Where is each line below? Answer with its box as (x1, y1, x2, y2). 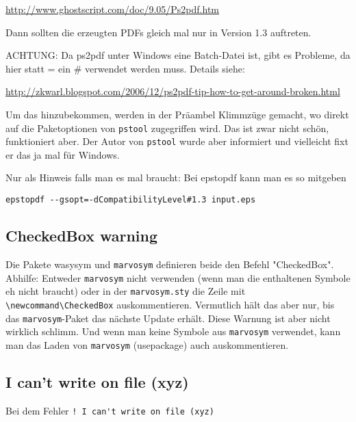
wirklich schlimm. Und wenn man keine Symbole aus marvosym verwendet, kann (5, 324, 341, 339)
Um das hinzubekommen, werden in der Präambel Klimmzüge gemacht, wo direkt (5, 107, 349, 121)
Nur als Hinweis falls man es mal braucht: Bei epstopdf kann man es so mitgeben (5, 170, 346, 185)
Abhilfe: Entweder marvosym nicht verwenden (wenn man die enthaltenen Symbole (5, 270, 351, 285)
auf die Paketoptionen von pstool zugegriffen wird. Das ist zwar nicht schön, (5, 120, 329, 135)
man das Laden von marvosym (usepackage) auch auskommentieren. (5, 337, 289, 352)
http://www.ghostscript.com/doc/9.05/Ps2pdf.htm (5, 2, 220, 16)
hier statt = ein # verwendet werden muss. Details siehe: (5, 61, 245, 75)
